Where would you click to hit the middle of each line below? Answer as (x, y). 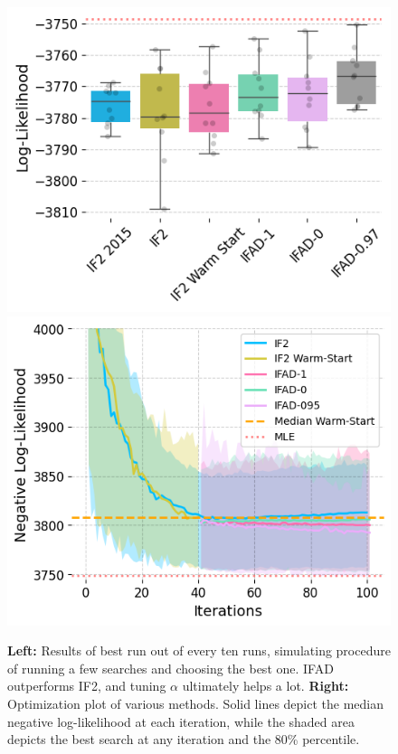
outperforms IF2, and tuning (87, 686)
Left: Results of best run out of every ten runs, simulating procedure (199, 650)
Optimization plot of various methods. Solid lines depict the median (196, 703)
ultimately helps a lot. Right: (265, 686)
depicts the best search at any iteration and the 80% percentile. (184, 739)
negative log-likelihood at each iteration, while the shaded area (181, 721)
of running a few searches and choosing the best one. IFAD (171, 668)
